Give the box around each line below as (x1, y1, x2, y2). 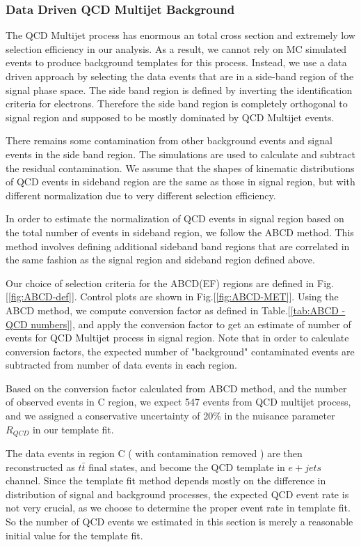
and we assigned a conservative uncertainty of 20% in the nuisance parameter (6, 408, 335, 423)
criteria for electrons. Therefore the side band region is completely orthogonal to (6, 96, 348, 111)
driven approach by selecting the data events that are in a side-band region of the (6, 69, 354, 83)
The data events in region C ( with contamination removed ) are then (6, 446, 303, 461)
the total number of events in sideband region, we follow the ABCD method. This (6, 224, 354, 239)
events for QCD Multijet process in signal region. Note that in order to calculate (6, 330, 349, 345)
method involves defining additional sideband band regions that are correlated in (6, 238, 350, 253)
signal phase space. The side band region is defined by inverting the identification (6, 82, 353, 97)
